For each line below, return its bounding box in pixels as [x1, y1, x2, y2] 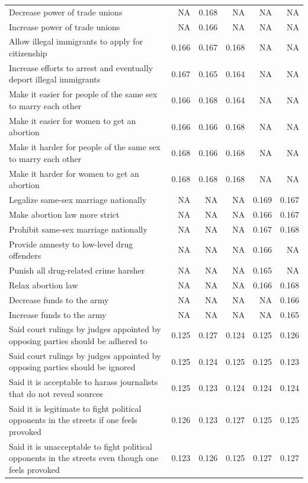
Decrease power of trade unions [9, 5, 123, 18]
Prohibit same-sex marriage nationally [9, 223, 147, 235]
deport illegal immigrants [9, 73, 101, 85]
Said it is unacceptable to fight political [9, 440, 152, 452]
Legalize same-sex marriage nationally [9, 193, 147, 206]
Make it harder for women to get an [9, 167, 139, 179]
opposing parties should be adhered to [9, 335, 147, 347]
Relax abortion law [9, 278, 78, 291]
